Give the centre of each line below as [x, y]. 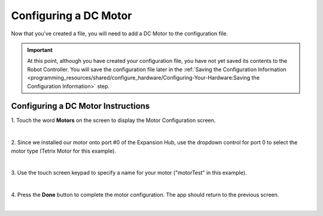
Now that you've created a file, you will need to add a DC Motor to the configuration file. [120, 34]
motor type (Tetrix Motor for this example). [64, 151]
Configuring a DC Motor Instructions [80, 106]
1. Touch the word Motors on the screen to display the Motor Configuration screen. [113, 120]
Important [40, 50]
